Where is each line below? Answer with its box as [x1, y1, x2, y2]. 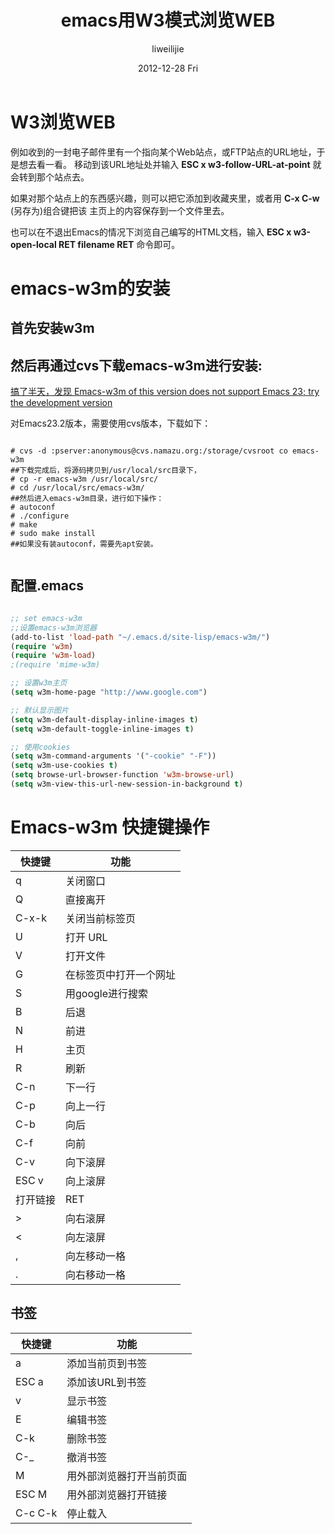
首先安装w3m [10, 320, 95, 337]
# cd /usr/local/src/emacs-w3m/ [10, 483, 145, 493]
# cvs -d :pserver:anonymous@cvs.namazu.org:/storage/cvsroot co [10, 446, 288, 456]
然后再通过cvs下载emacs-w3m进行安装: [10, 357, 263, 374]
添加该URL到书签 [66, 1375, 147, 1389]
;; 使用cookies [10, 742, 71, 752]
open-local [10, 238, 57, 250]
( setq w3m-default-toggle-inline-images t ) [10, 724, 195, 734]
